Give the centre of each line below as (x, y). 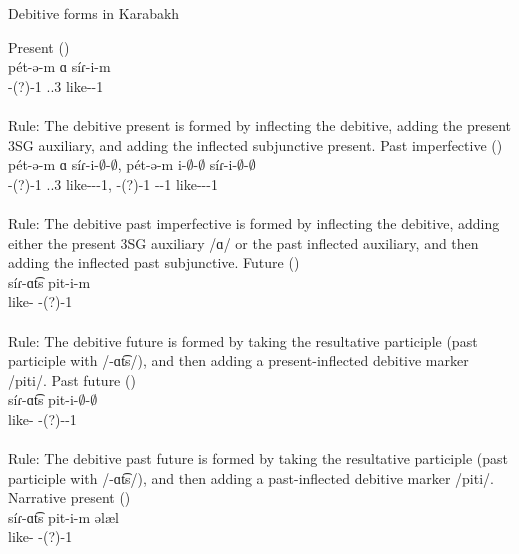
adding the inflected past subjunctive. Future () (154, 262)
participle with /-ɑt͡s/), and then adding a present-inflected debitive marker (238, 360)
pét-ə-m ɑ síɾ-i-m (59, 66)
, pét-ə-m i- (152, 164)
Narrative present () (69, 497)
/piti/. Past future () (72, 379)
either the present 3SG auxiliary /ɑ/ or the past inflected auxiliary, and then (243, 242)
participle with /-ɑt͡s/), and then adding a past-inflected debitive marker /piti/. (251, 477)
